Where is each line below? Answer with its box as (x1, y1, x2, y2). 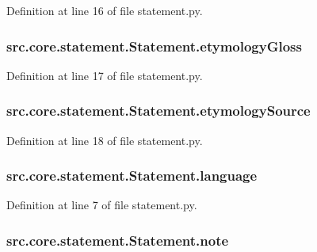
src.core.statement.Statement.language (6, 166, 258, 185)
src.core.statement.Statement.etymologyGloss (6, 36, 302, 55)
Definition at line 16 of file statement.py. (6, 2, 203, 18)
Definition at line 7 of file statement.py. (6, 197, 197, 213)
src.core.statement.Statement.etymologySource (6, 101, 311, 120)
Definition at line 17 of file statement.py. (6, 67, 203, 83)
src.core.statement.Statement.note (6, 230, 229, 250)
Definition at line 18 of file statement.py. (6, 132, 203, 148)
